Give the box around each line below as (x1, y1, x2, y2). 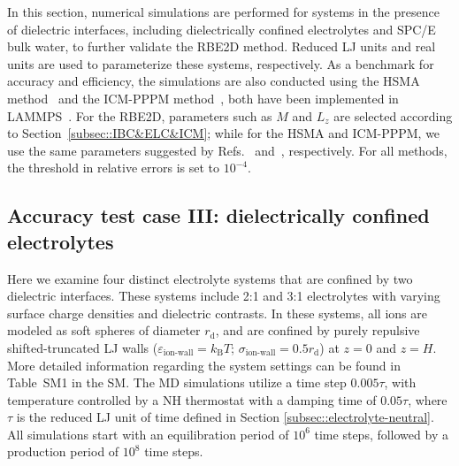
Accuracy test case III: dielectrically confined (7, 202, 430, 229)
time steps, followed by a (314, 424, 448, 443)
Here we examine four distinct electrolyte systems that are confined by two (7, 269, 413, 287)
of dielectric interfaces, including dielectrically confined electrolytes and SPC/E (7, 19, 436, 38)
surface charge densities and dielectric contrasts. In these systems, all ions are (7, 303, 427, 322)
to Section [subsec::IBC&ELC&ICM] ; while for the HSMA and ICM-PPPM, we (7, 124, 440, 142)
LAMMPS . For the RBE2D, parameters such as (7, 106, 272, 125)
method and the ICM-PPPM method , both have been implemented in (7, 88, 399, 107)
